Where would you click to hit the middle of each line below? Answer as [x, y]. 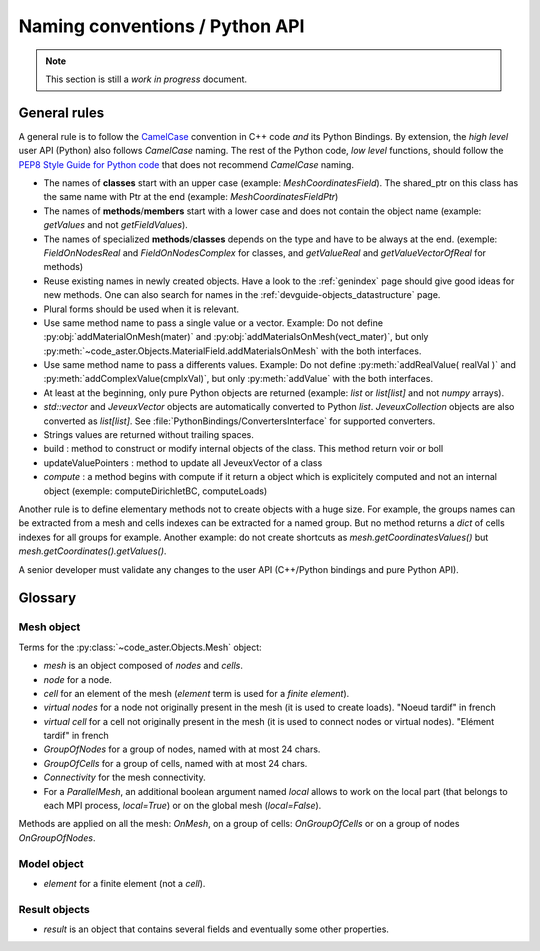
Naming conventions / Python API [161, 26]
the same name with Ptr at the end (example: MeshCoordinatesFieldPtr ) [191, 197]
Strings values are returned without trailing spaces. [148, 435]
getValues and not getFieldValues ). [116, 225]
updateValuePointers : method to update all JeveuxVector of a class [183, 462]
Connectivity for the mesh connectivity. [124, 777]
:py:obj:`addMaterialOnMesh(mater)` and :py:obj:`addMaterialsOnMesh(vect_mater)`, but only [236, 337]
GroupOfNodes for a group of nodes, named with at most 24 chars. [182, 749]
